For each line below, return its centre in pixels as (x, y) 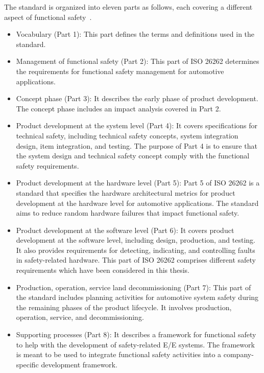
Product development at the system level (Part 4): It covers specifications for (137, 125)
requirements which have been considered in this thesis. (103, 270)
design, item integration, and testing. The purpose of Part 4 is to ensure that (137, 145)
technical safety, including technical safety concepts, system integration (127, 135)
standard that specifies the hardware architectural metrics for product (126, 192)
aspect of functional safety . (48, 17)
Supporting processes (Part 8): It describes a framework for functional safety (136, 334)
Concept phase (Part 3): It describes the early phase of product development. (137, 98)
